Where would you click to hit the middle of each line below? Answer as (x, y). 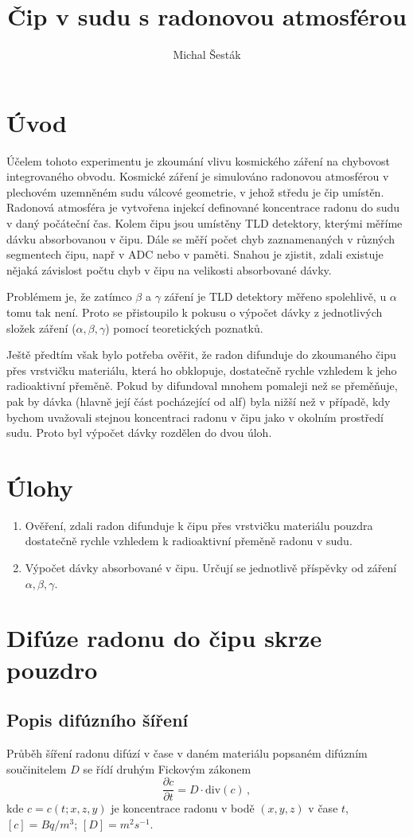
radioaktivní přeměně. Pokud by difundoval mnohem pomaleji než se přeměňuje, (202, 386)
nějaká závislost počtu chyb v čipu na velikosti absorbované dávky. (169, 269)
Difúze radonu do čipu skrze (164, 638)
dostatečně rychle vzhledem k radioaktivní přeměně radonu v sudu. (189, 541)
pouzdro (52, 669)
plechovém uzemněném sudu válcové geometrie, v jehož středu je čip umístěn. (195, 191)
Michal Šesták (207, 55)
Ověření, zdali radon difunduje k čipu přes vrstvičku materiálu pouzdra (199, 525)
